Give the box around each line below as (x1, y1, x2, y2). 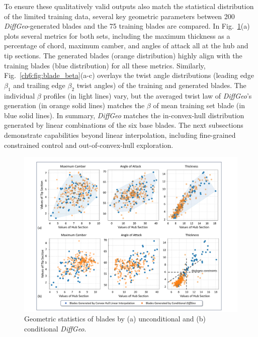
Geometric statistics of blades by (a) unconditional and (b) (24, 313, 206, 324)
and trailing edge (13, 79, 65, 90)
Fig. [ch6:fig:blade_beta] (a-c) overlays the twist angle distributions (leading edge (4, 70, 254, 80)
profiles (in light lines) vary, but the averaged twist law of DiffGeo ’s (43, 90, 252, 101)
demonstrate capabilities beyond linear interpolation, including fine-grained (4, 129, 236, 140)
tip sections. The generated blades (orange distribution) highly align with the (4, 50, 242, 60)
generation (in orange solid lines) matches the (4, 100, 145, 111)
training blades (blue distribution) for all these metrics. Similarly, (4, 60, 206, 70)
